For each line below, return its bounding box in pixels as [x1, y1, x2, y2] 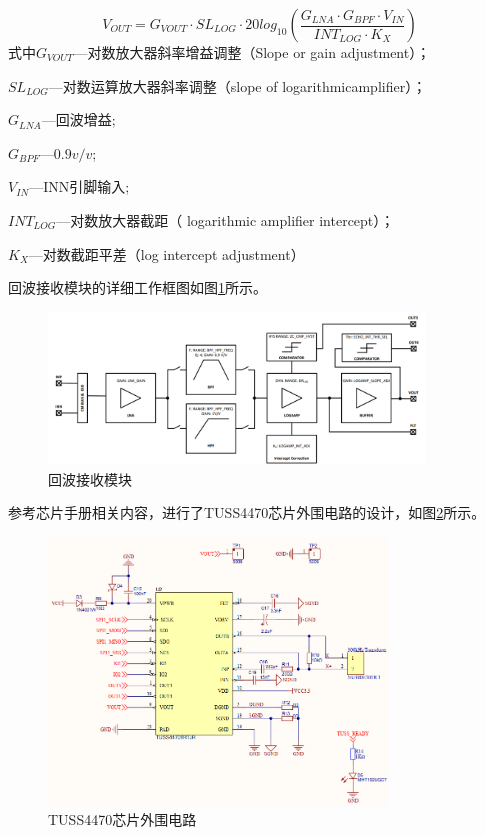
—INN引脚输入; [29, 176, 130, 197]
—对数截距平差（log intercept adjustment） [28, 243, 305, 264]
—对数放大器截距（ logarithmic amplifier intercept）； [56, 209, 395, 230]
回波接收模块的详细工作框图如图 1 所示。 [8, 277, 267, 298]
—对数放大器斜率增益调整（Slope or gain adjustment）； [73, 42, 431, 62]
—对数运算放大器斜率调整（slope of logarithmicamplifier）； [48, 75, 427, 96]
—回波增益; [41, 109, 116, 130]
